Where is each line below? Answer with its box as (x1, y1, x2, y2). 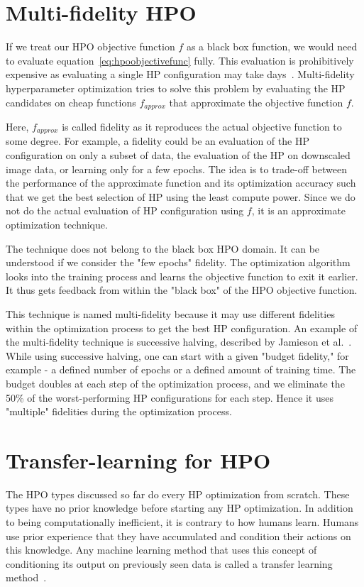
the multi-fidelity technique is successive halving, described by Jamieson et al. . (6, 334, 352, 349)
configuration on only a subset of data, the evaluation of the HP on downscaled (6, 148, 351, 162)
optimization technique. (6, 216, 108, 231)
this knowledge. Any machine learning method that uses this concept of (6, 542, 317, 557)
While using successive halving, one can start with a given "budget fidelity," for (6, 348, 349, 363)
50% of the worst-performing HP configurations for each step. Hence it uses (6, 390, 333, 405)
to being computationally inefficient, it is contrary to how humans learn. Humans (6, 515, 359, 529)
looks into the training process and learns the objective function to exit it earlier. (6, 268, 358, 283)
